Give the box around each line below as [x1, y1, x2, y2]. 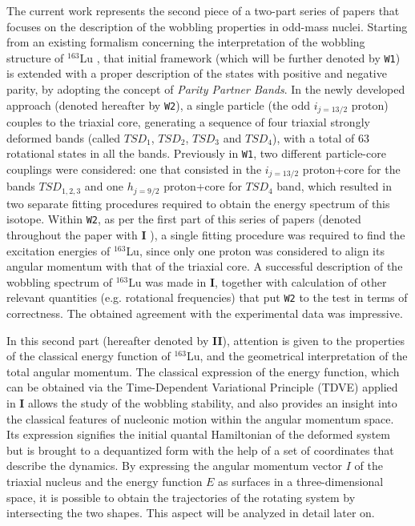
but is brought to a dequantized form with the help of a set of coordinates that [6, 441, 394, 458]
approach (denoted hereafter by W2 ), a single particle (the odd [6, 96, 310, 113]
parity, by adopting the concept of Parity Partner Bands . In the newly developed [6, 81, 405, 98]
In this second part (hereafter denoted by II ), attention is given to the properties [6, 331, 405, 348]
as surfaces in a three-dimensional [218, 473, 384, 490]
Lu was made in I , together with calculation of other [128, 273, 387, 290]
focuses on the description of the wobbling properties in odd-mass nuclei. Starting [6, 18, 408, 34]
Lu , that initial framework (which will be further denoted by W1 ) [79, 49, 401, 66]
